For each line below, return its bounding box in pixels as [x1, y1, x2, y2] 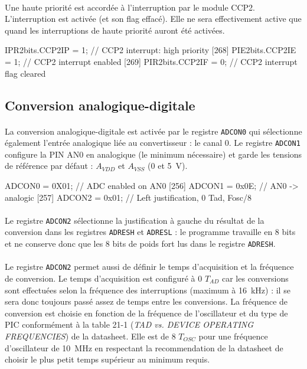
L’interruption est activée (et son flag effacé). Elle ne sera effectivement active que [5, 12, 302, 25]
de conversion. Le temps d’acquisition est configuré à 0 [5, 272, 203, 285]
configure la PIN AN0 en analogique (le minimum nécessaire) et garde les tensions [5, 148, 302, 160]
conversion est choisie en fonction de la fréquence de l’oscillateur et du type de [5, 306, 288, 319]
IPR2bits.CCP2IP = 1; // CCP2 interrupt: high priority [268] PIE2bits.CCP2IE [5, 44, 296, 56]
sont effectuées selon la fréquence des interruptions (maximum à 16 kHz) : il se [5, 283, 290, 296]
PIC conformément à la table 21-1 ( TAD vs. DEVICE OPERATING [5, 318, 254, 331]
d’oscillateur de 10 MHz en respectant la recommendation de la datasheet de [5, 341, 283, 354]
